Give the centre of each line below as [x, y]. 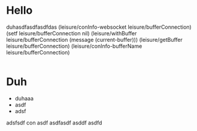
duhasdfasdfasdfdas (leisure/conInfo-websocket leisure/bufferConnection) [99, 27]
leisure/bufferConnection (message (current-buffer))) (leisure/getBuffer [94, 39]
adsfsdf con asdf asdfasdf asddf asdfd [54, 123]
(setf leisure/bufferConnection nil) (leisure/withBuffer [72, 33]
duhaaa [24, 98]
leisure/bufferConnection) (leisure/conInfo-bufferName [74, 46]
